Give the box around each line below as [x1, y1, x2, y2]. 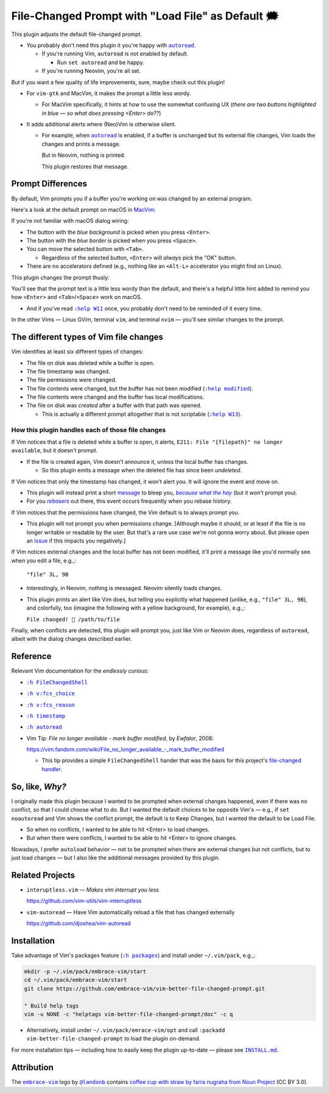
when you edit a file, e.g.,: [11, 557, 76, 564]
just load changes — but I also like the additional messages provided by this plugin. [11, 854, 221, 862]
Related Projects [11, 870, 76, 880]
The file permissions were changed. [26, 376, 117, 384]
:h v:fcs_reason [26, 701, 76, 708]
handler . [41, 765, 62, 773]
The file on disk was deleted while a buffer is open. [26, 359, 155, 366]
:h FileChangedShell [26, 679, 88, 686]
